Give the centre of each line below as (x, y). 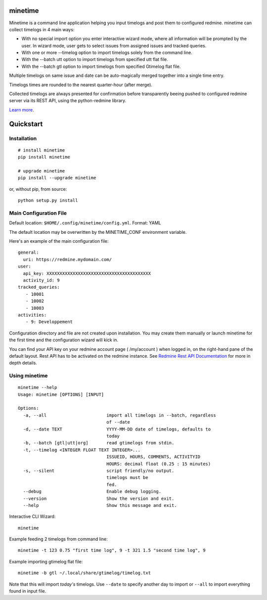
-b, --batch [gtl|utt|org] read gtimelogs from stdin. (99, 443)
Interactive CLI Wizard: (32, 517)
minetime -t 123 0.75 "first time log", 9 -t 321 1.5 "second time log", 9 (112, 550)
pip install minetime (44, 157)
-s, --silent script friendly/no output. (99, 470)
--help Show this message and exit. (100, 505)
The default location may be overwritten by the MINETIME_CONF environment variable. (98, 232)
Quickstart (26, 124)
